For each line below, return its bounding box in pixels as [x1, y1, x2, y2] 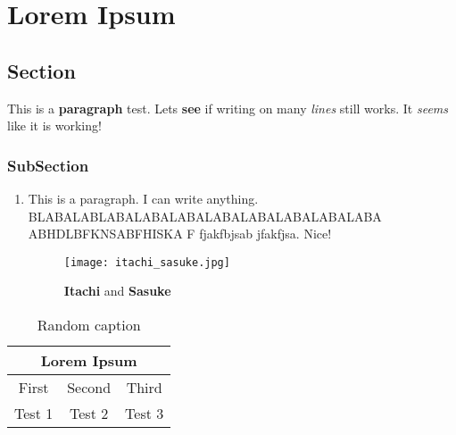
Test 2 [70, 403, 109, 424]
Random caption [37, 314, 141, 336]
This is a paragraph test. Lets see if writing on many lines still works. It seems [7, 98, 449, 117]
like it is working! [7, 116, 102, 135]
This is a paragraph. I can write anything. [28, 188, 259, 207]
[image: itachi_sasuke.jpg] [63, 255, 230, 269]
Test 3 [125, 403, 164, 424]
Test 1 [14, 403, 54, 424]
